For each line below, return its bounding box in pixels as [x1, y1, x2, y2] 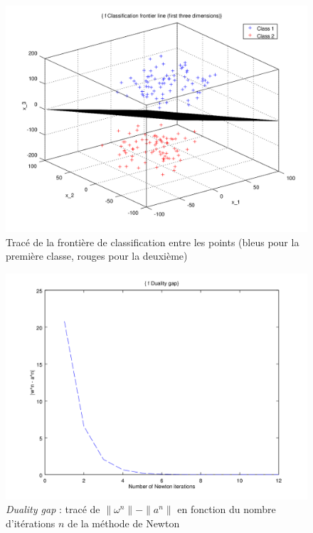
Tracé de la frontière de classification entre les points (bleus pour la [6, 234, 299, 249]
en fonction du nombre [177, 502, 276, 517]
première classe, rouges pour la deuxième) [6, 248, 188, 263]
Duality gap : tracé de [6, 502, 100, 517]
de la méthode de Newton [68, 515, 180, 530]
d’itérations [6, 515, 55, 530]
